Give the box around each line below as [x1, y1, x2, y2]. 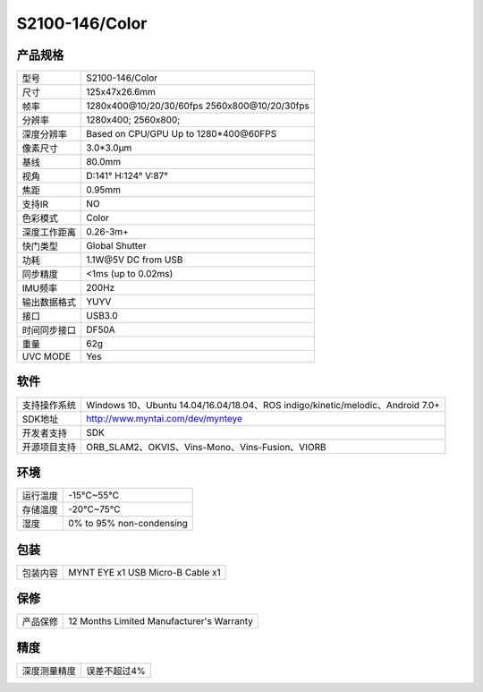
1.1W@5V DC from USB [86, 253, 183, 266]
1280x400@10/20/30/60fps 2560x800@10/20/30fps [86, 99, 310, 112]
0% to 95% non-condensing [68, 517, 188, 530]
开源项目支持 [21, 440, 76, 453]
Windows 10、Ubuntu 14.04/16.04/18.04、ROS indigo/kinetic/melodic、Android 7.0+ [86, 398, 440, 411]
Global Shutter [86, 240, 147, 252]
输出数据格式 [21, 296, 76, 309]
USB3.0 [86, 310, 118, 322]
